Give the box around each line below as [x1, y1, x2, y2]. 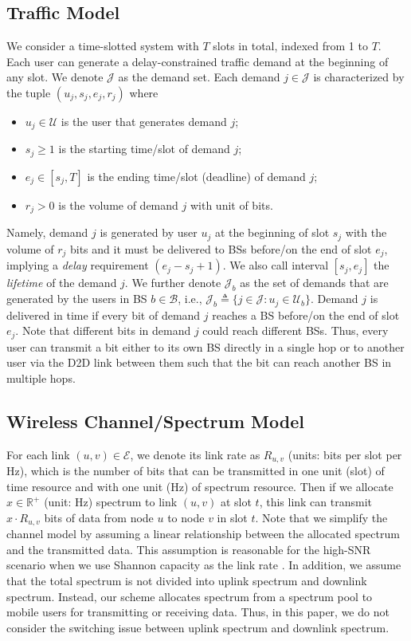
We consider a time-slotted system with [6, 37, 199, 54]
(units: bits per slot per [288, 446, 402, 462]
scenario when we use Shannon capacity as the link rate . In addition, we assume [6, 556, 401, 573]
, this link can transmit [259, 494, 373, 510]
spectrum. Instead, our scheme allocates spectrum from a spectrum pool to [6, 588, 373, 604]
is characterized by [313, 69, 405, 85]
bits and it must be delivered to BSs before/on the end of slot [69, 240, 372, 257]
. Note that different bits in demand [15, 322, 191, 339]
